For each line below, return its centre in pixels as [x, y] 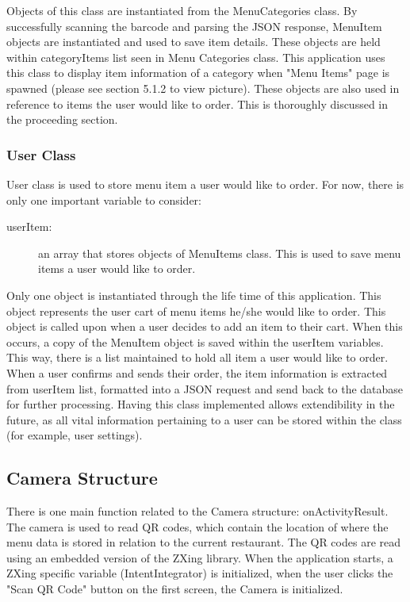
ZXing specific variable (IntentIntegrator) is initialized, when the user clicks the [200, 573]
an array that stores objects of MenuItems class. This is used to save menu [220, 253]
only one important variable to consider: [104, 199]
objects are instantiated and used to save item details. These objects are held [194, 42]
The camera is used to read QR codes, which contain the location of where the [197, 526]
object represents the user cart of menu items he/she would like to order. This [196, 311]
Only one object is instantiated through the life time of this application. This [194, 295]
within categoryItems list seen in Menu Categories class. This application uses [196, 57]
